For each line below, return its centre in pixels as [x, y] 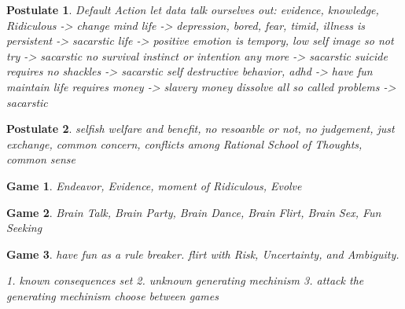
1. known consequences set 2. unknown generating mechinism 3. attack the [185, 280]
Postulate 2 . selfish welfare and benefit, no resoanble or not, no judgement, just [201, 129]
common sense [41, 159]
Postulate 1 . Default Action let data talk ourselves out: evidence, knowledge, [193, 9]
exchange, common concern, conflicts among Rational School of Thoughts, [184, 143]
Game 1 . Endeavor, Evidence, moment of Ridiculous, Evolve [154, 185]
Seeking [24, 228]
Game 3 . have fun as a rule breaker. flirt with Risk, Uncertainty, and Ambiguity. [203, 254]
